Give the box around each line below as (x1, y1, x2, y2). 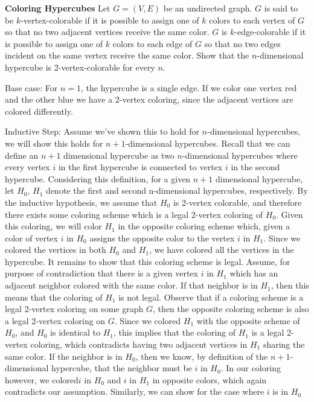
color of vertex (5, 231, 58, 244)
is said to (264, 2, 298, 14)
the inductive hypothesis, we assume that (5, 196, 158, 208)
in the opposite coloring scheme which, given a (118, 220, 290, 232)
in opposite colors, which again (152, 373, 267, 386)
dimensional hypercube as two (63, 148, 175, 161)
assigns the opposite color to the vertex (89, 231, 235, 244)
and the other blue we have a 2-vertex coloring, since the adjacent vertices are (5, 93, 293, 106)
